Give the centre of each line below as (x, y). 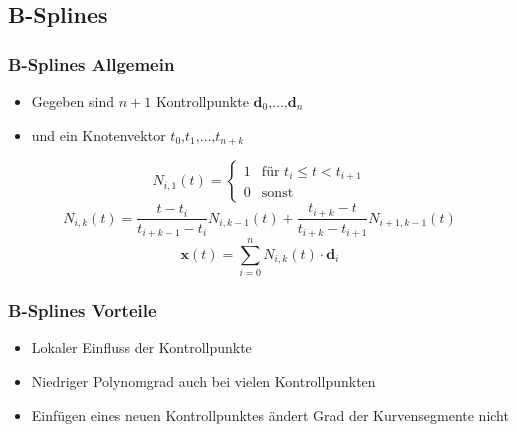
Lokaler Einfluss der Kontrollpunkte (141, 347)
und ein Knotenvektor (98, 134)
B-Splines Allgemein (91, 63)
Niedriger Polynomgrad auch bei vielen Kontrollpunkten (203, 380)
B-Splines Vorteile (82, 310)
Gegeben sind (73, 101)
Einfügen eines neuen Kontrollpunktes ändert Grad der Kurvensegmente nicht (270, 414)
